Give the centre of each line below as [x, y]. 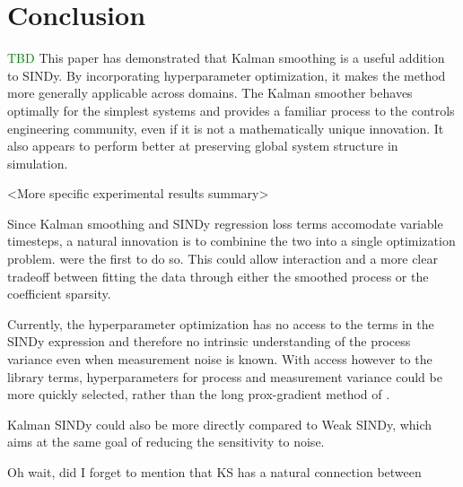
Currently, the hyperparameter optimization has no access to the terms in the [221, 323]
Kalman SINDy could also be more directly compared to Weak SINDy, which [220, 424]
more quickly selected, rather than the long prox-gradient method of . [199, 394]
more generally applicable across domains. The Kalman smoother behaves [210, 93]
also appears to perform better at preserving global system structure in [203, 146]
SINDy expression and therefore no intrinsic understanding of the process [209, 341]
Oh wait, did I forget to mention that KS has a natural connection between [214, 472]
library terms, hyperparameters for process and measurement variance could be [225, 376]
